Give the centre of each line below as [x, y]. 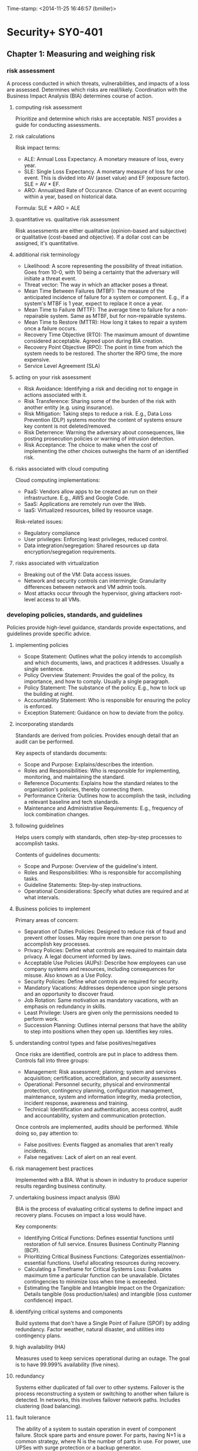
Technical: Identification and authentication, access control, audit [103, 1110]
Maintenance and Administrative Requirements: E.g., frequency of [104, 808]
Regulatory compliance [52, 533]
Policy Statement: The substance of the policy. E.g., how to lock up [105, 688]
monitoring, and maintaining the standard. [75, 777]
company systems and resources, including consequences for [99, 969]
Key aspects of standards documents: [61, 753]
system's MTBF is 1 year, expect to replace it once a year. [93, 303]
